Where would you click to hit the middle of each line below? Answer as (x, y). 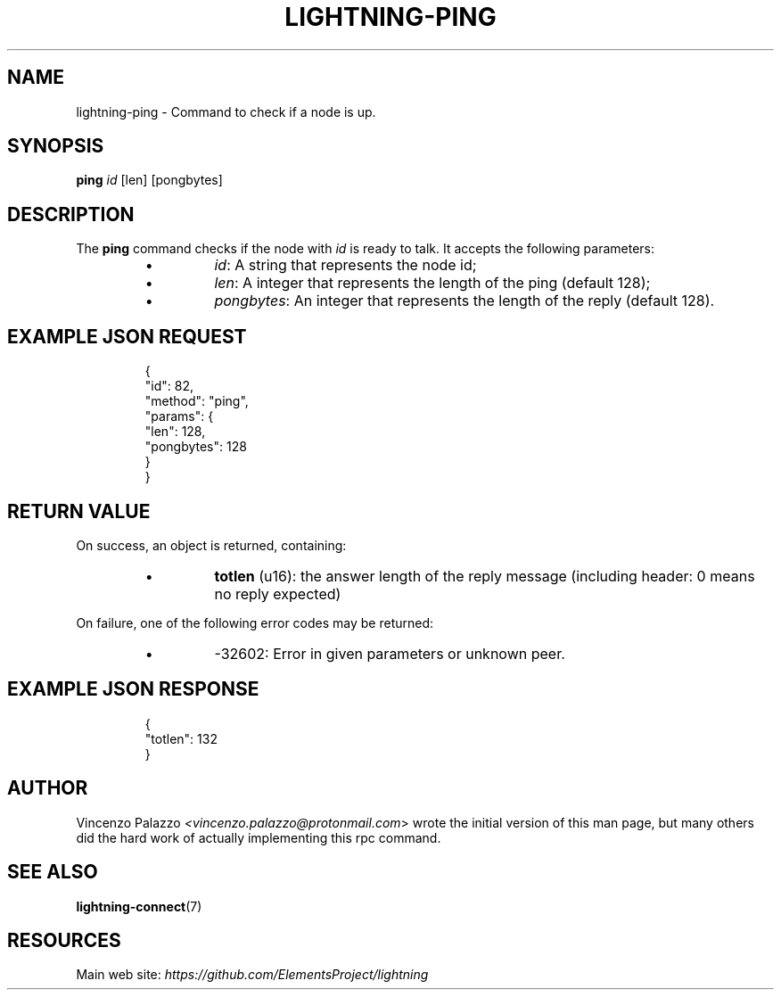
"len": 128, (175, 432)
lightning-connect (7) (139, 906)
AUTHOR (48, 788)
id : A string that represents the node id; (345, 265)
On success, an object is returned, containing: (211, 545)
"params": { (179, 416)
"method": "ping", (197, 401)
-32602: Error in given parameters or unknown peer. (390, 653)
